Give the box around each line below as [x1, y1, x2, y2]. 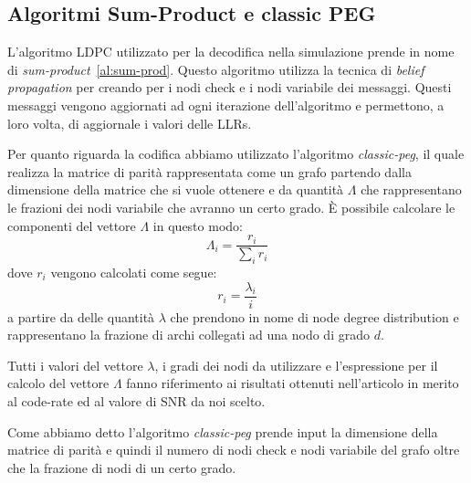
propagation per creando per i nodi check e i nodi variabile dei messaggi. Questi [7, 78, 452, 97]
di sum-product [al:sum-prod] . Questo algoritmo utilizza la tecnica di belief [7, 59, 424, 79]
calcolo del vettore [7, 373, 110, 393]
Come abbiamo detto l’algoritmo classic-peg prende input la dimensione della [7, 422, 438, 441]
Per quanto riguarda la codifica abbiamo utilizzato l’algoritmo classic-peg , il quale [7, 144, 465, 163]
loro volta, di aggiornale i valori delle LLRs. [7, 113, 252, 132]
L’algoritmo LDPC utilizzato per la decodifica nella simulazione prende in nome [7, 42, 455, 61]
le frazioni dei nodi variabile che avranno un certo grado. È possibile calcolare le [7, 197, 455, 216]
